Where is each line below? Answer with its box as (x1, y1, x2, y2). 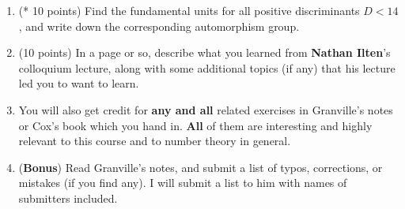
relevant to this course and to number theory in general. (18, 132, 291, 149)
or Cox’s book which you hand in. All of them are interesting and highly (18, 117, 373, 133)
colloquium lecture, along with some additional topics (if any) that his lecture (18, 59, 396, 76)
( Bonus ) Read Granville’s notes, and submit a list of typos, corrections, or (18, 159, 383, 175)
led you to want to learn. (18, 75, 139, 91)
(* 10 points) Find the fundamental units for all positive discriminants (18, 2, 360, 18)
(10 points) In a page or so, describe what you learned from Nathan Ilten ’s (18, 44, 391, 61)
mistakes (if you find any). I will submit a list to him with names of (18, 174, 347, 191)
